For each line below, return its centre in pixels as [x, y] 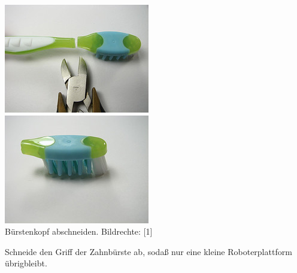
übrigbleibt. [26, 263]
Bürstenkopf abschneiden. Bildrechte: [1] [79, 231]
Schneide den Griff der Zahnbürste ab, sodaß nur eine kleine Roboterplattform [148, 251]
